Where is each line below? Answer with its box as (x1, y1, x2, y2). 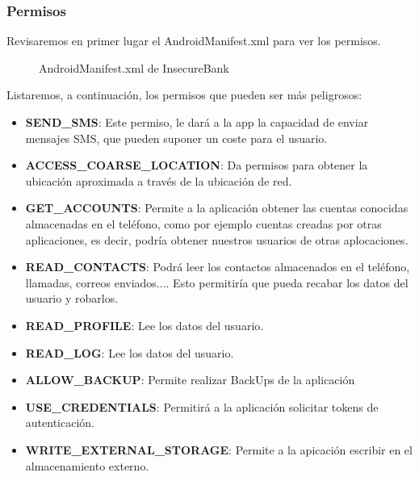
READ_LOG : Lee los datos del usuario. (25, 344, 234, 361)
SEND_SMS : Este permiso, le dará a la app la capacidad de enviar (25, 114, 369, 130)
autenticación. (25, 414, 94, 431)
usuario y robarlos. (25, 290, 119, 307)
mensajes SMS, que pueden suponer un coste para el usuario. (25, 129, 328, 146)
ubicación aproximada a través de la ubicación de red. (25, 172, 292, 189)
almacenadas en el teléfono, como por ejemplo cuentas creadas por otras (25, 215, 382, 232)
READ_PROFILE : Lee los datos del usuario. (25, 316, 264, 333)
